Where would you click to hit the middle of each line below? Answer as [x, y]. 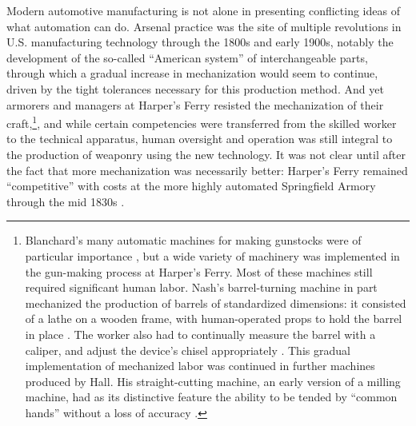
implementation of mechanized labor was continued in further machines [200, 366]
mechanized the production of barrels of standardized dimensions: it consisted [216, 303]
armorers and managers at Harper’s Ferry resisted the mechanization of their [195, 104]
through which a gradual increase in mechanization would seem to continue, [192, 73]
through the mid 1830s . [66, 201]
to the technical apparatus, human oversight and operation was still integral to [200, 139]
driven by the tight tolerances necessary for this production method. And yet [195, 88]
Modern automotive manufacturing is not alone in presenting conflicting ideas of [203, 10]
